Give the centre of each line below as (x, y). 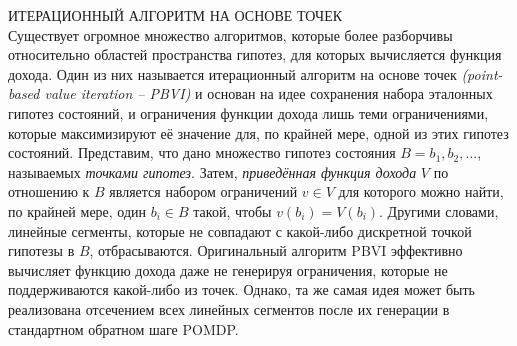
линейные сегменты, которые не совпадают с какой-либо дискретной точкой (240, 230)
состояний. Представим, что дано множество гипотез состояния (202, 152)
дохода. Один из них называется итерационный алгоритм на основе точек (232, 73)
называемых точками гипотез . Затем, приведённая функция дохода (212, 171)
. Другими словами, (439, 210)
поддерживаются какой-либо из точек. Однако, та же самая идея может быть (241, 289)
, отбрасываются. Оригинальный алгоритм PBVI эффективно (276, 250)
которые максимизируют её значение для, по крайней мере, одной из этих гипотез (258, 132)
